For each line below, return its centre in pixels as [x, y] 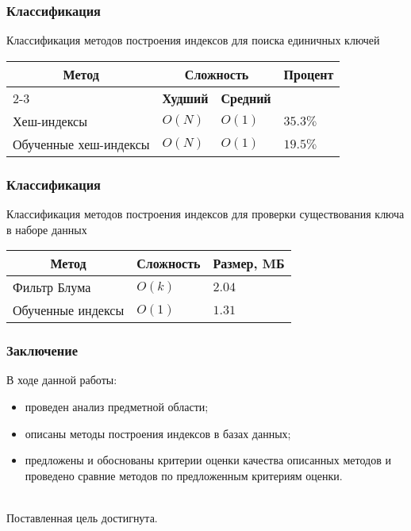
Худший [185, 98]
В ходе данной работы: [62, 380]
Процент [309, 74]
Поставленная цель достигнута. [82, 518]
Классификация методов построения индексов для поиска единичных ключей [193, 40]
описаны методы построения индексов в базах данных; [158, 433]
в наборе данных [47, 229]
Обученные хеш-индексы [81, 144]
